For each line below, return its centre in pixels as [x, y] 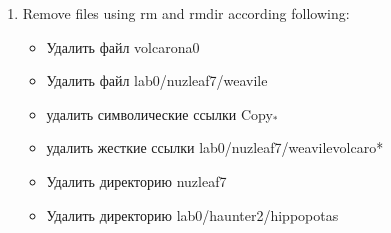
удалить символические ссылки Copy [159, 113]
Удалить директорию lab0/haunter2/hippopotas [192, 214]
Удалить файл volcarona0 [123, 46]
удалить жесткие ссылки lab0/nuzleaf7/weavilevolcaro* [215, 147]
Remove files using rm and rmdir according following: [186, 13]
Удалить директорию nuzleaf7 [136, 180]
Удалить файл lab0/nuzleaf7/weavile [157, 80]
